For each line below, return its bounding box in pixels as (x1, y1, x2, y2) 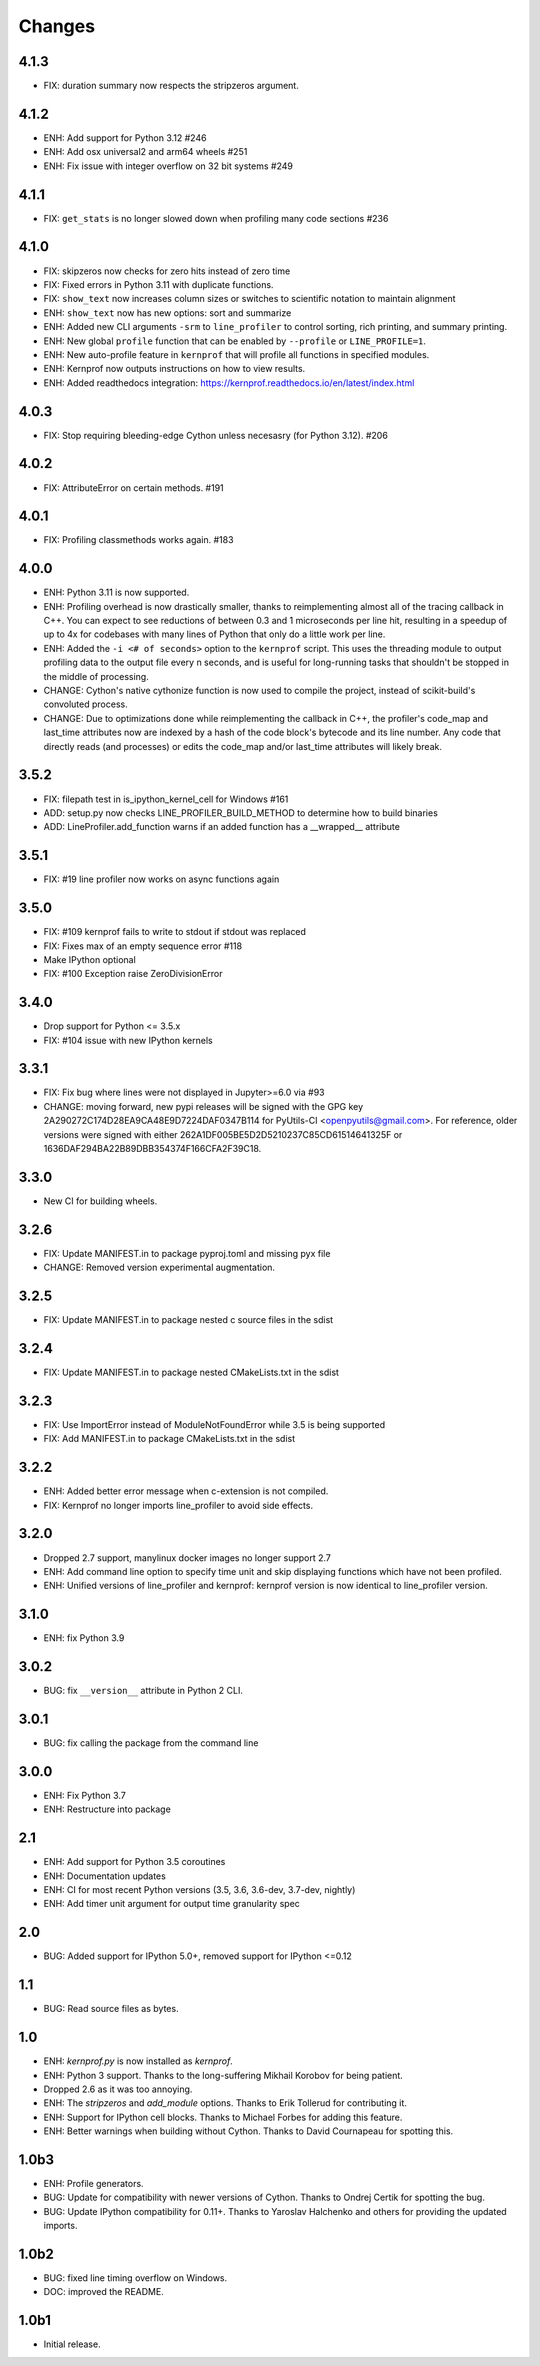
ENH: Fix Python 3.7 (43, 1789, 127, 1801)
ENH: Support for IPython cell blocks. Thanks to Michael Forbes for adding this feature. (43, 2111, 403, 2123)
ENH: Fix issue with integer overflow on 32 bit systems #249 (43, 160, 294, 172)
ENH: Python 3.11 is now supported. (43, 586, 190, 599)
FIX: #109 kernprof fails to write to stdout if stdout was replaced (43, 926, 307, 938)
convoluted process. (43, 698, 129, 710)
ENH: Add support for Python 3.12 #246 (43, 131, 207, 144)
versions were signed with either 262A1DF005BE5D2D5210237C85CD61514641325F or (43, 1128, 403, 1140)
